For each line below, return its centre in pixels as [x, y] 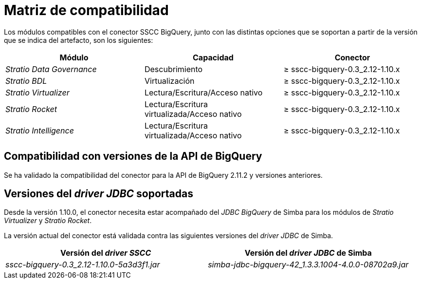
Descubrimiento [174, 69]
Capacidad [213, 57]
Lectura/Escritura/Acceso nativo [203, 92]
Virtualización [169, 81]
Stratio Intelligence [40, 130]
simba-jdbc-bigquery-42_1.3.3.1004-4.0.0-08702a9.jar [308, 265]
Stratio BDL [26, 81]
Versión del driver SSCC [106, 253]
